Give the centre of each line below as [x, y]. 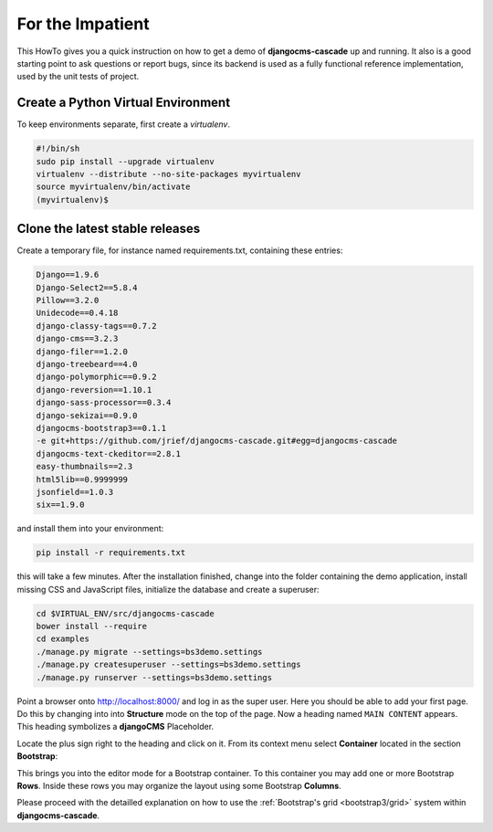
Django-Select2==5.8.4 [87, 287]
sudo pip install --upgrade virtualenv [125, 161]
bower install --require [92, 627]
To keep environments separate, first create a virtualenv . [123, 124]
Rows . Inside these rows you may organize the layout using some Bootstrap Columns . [179, 785]
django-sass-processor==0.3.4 [104, 403]
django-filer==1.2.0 [82, 351]
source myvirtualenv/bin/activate [113, 187]
